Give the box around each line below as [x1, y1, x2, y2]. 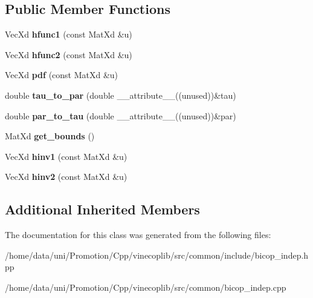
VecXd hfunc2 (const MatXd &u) [5, 48, 132, 61]
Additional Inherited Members [5, 200, 200, 219]
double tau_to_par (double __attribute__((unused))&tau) [5, 88, 236, 101]
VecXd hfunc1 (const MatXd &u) [5, 28, 132, 41]
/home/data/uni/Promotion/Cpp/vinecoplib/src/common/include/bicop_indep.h [5, 248, 309, 261]
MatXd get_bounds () [5, 130, 95, 142]
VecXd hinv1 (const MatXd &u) [5, 150, 127, 162]
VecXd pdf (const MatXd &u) [5, 68, 118, 81]
